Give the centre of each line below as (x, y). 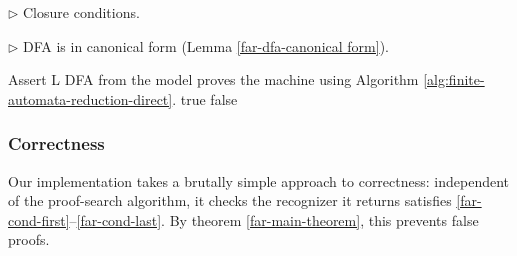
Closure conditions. (81, 12)
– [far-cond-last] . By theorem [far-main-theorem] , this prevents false (274, 219)
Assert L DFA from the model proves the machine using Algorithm (213, 79)
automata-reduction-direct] (90, 98)
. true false (205, 98)
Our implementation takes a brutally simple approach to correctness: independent (259, 180)
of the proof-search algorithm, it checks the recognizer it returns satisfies (230, 200)
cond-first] (39, 219)
